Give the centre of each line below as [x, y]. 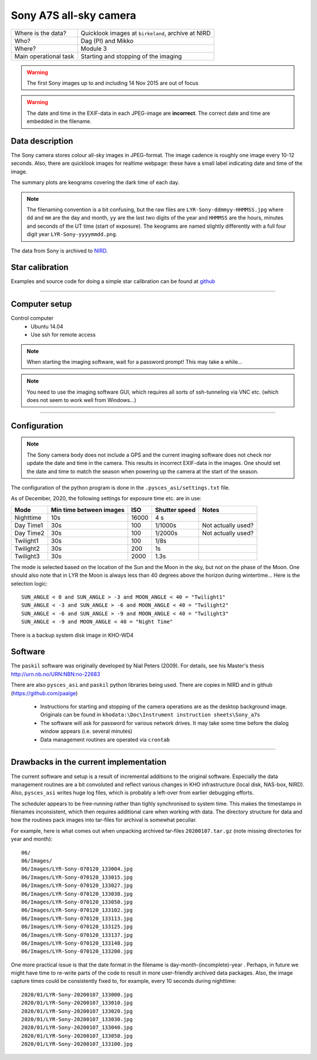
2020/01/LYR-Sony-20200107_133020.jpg [77, 1011]
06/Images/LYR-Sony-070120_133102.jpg [77, 910]
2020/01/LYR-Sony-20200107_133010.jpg [77, 1003]
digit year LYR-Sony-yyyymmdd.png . [72, 234]
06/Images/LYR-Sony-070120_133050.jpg [77, 902]
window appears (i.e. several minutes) [86, 731]
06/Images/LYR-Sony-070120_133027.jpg [77, 885]
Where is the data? [41, 33]
